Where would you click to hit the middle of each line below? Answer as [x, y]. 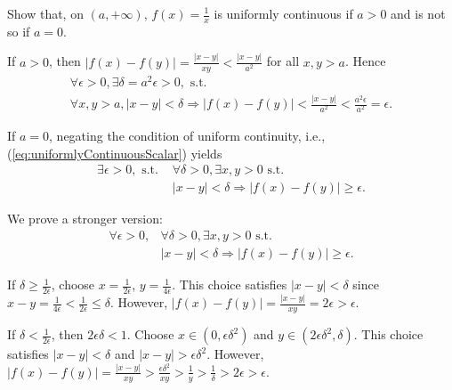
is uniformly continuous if [283, 13]
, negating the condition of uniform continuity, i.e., [187, 136]
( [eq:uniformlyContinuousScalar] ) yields [115, 153]
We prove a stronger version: [85, 219]
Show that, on [45, 13]
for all [283, 61]
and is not [418, 13]
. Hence [365, 61]
